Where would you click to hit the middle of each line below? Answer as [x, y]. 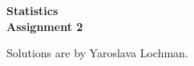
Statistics [32, 10]
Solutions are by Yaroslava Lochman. [97, 53]
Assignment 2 [45, 26]
